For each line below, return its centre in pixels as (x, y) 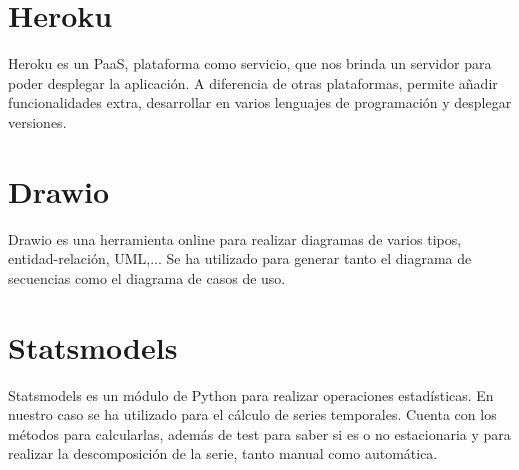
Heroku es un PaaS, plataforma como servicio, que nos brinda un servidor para (250, 63)
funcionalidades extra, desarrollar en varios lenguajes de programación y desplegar (260, 102)
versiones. (37, 121)
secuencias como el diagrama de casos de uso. (147, 277)
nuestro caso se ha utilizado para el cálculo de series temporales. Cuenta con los (252, 414)
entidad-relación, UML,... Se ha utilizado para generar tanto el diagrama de (240, 258)
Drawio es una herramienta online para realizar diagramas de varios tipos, (235, 238)
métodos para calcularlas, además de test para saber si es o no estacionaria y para (259, 433)
